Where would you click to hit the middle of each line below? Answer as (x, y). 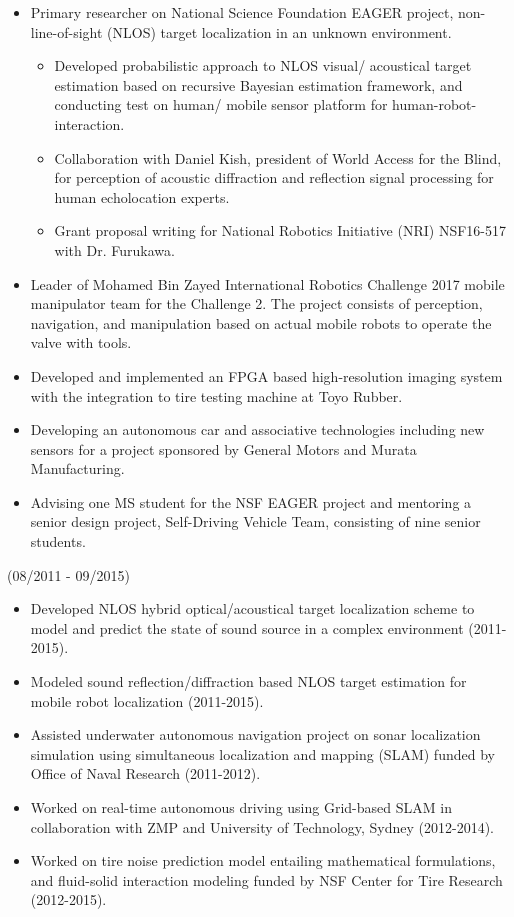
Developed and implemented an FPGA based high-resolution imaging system (266, 375)
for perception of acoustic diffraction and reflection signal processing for (274, 177)
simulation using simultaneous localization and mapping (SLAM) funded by (262, 753)
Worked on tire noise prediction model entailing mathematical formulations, (263, 860)
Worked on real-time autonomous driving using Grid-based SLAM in (241, 807)
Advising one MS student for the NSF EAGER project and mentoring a (251, 501)
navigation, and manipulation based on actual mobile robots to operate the (261, 322)
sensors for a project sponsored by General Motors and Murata (223, 448)
